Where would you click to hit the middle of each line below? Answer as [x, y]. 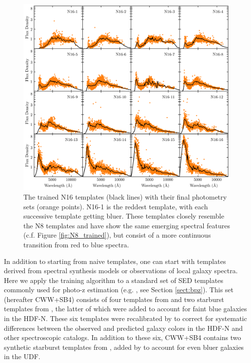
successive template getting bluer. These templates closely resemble [124, 216]
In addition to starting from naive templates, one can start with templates [115, 261]
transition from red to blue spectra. [76, 244]
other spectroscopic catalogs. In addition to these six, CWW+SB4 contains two [123, 337]
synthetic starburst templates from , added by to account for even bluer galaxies [124, 347]
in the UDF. [22, 356]
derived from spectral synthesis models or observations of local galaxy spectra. [121, 271]
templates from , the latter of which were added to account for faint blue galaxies [125, 309]
